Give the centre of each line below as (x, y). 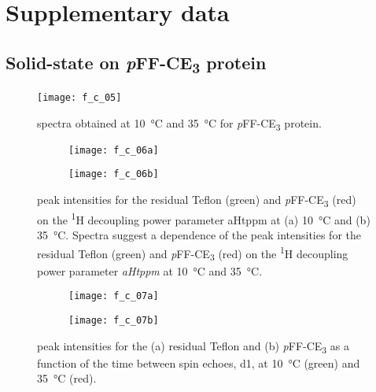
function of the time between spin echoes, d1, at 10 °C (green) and (199, 362)
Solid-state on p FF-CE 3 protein (136, 63)
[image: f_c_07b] (114, 320)
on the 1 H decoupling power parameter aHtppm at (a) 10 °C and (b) (204, 218)
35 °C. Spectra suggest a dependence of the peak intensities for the (199, 235)
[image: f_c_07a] (114, 296)
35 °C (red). (67, 378)
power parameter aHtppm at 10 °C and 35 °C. (150, 270)
